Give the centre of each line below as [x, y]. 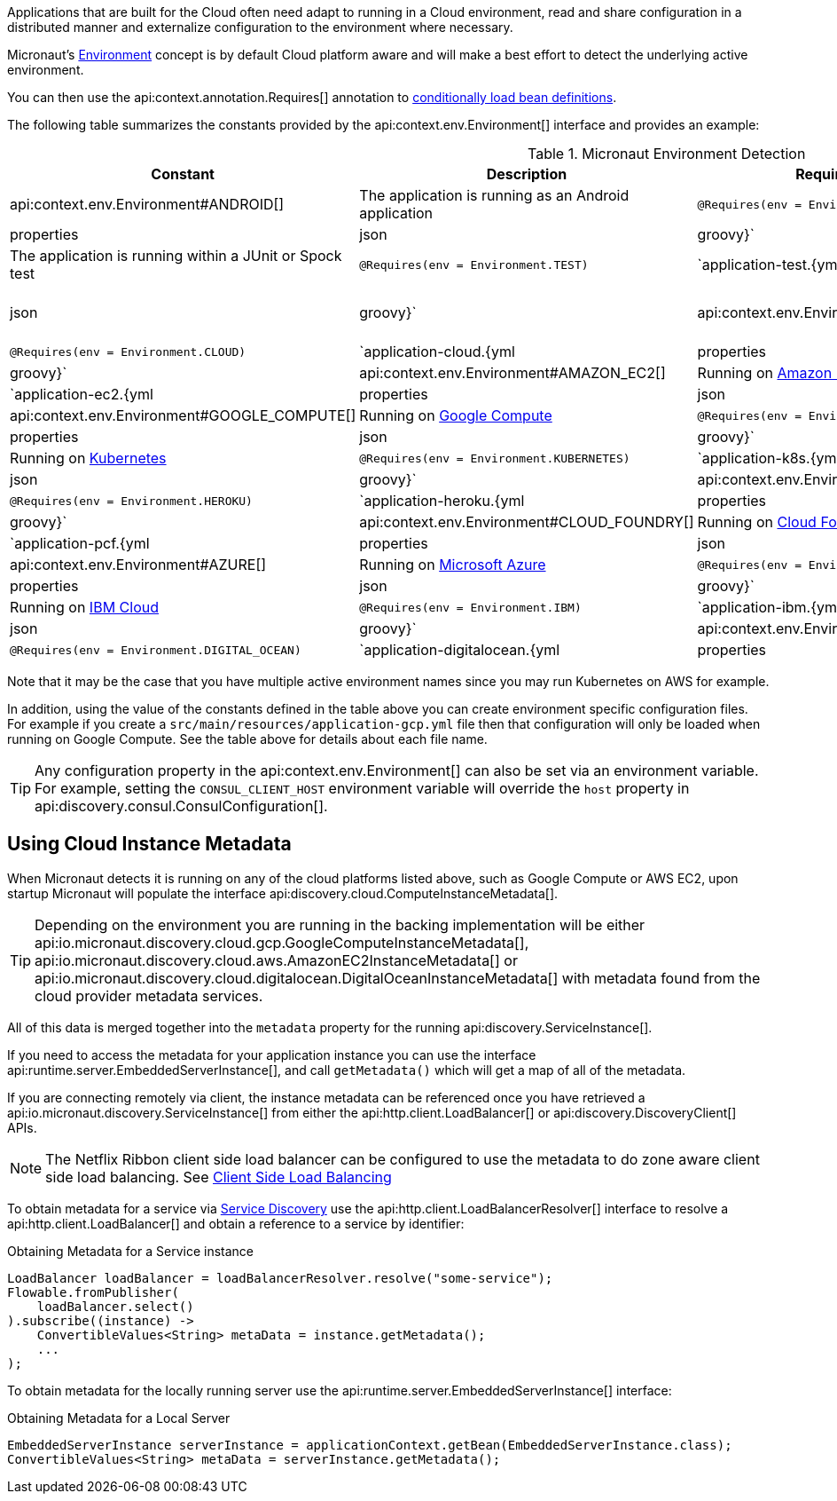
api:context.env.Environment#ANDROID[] [147, 204]
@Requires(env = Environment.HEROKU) [131, 501]
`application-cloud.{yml [437, 352]
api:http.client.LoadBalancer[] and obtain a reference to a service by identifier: [236, 1223]
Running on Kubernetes [88, 458]
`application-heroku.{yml [442, 501]
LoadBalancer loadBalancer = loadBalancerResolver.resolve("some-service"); [280, 1278]
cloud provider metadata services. [149, 995]
